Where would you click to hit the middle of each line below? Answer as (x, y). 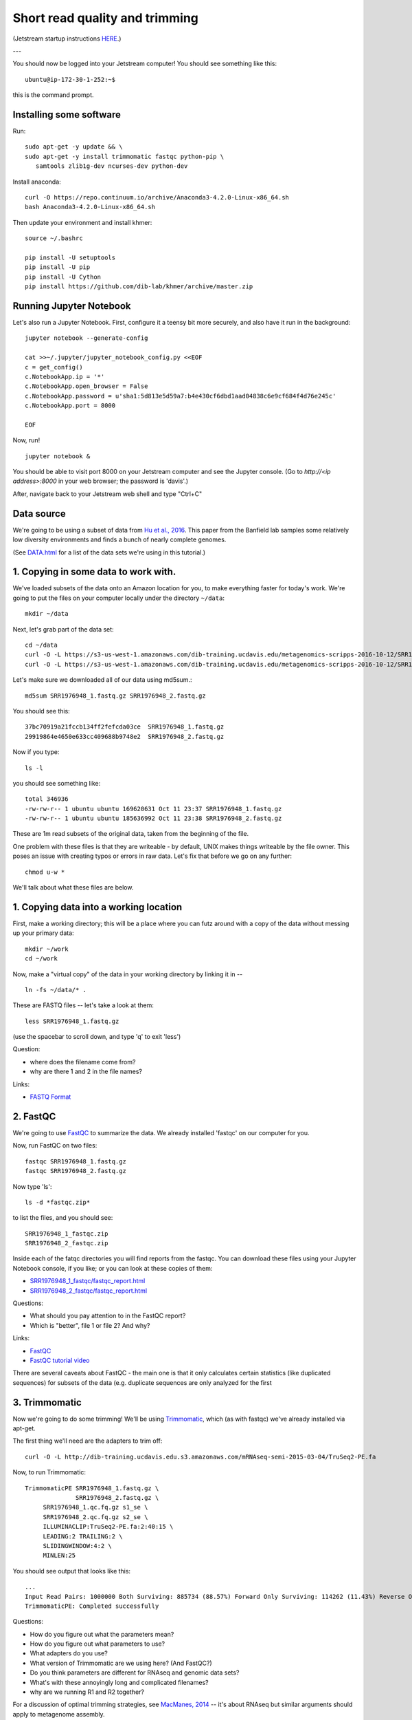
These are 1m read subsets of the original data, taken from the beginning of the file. (131, 834)
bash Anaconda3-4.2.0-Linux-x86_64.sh (90, 207)
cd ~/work (41, 959)
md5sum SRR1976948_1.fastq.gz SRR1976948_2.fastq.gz (115, 696)
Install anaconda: (37, 182)
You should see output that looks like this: (71, 1571)
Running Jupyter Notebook (72, 306)
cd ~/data (41, 645)
